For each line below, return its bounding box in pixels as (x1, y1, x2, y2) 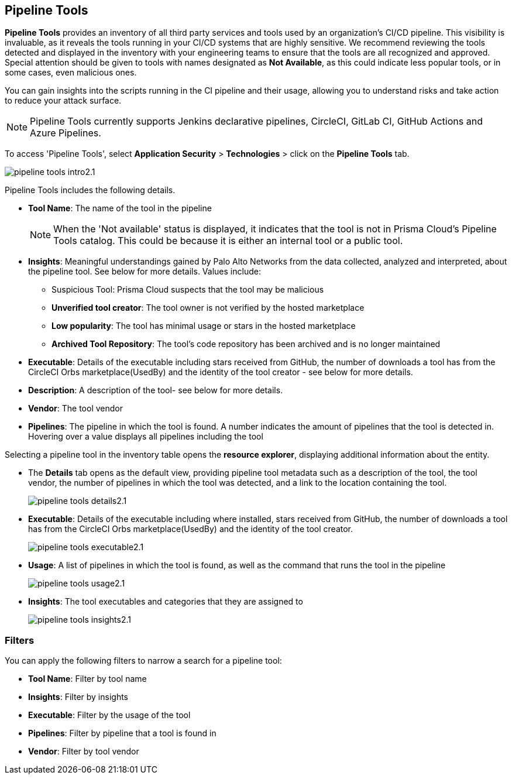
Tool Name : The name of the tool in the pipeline (28, 203, 212, 214)
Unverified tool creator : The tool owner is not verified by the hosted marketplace (51, 303, 365, 313)
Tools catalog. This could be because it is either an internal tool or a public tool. (53, 235, 403, 247)
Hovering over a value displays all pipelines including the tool (28, 431, 263, 442)
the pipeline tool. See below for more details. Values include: (28, 266, 261, 277)
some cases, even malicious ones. (5, 67, 137, 78)
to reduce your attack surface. (5, 95, 122, 106)
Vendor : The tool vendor (28, 403, 123, 414)
